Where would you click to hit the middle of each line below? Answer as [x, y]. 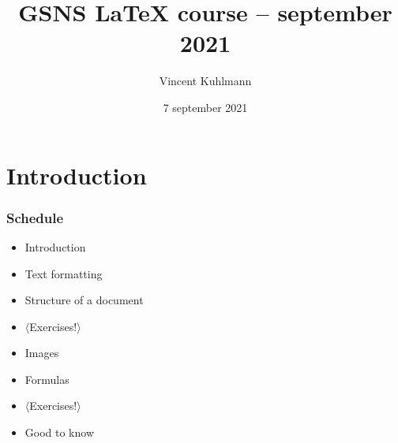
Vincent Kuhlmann [205, 81]
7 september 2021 [205, 107]
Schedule [35, 217]
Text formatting [64, 273]
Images [42, 353]
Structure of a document [84, 300]
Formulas [47, 379]
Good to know [60, 432]
